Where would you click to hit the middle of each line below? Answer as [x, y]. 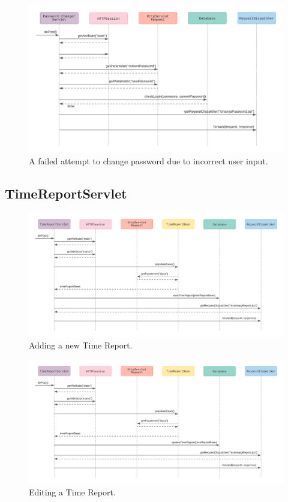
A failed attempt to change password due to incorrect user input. [148, 161]
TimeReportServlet [66, 193]
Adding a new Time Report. [81, 345]
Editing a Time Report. [72, 492]
